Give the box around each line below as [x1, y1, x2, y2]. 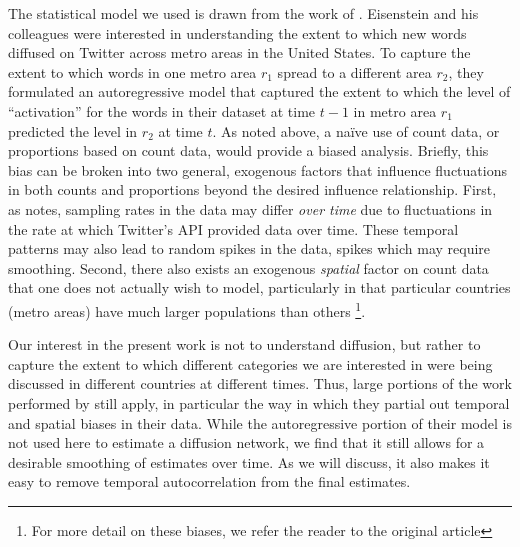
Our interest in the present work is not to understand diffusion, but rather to [8, 334, 481, 355]
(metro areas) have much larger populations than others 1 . [8, 297, 366, 321]
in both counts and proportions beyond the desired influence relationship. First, [8, 179, 497, 200]
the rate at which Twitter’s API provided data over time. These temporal [8, 218, 459, 239]
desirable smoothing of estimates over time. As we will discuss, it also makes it [8, 451, 490, 472]
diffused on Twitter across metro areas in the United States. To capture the [8, 42, 471, 63]
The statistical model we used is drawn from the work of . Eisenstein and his [8, 3, 479, 23]
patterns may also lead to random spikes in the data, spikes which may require [8, 238, 491, 259]
